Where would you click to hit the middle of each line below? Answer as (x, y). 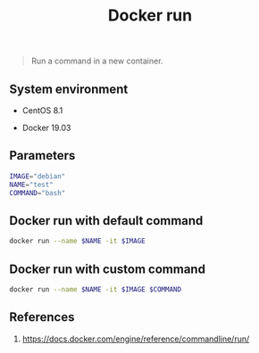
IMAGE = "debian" (38, 176)
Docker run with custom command (107, 269)
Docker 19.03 (46, 127)
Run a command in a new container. (97, 61)
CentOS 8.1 (42, 111)
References (42, 317)
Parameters (42, 156)
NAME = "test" (31, 185)
